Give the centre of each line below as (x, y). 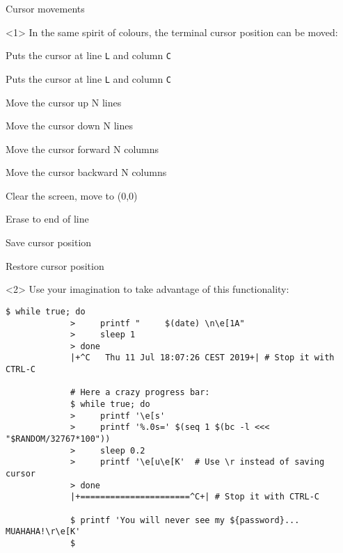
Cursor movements (45, 8)
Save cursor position (49, 242)
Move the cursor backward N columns (86, 172)
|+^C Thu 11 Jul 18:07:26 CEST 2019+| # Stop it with (202, 358)
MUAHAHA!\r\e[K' (43, 532)
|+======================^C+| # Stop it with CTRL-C (195, 497)
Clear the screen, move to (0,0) (72, 195)
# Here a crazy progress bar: (140, 393)
